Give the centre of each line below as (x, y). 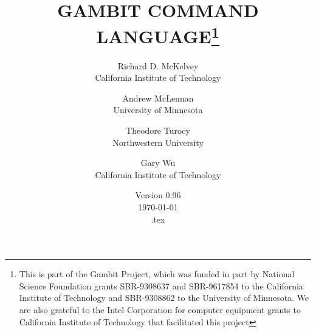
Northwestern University (158, 142)
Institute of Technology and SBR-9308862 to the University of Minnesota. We (164, 298)
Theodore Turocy (158, 130)
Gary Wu (158, 163)
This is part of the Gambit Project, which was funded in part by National (157, 274)
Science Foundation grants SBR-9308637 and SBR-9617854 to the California (161, 285)
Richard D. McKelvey (158, 65)
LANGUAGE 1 (158, 35)
